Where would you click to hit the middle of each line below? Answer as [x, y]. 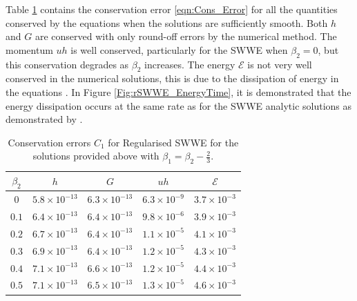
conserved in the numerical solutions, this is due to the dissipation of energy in [172, 78]
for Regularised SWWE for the [173, 142]
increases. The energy [190, 64]
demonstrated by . [44, 119]
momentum [29, 49]
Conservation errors [49, 142]
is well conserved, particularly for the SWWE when [179, 49]
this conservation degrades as [67, 64]
